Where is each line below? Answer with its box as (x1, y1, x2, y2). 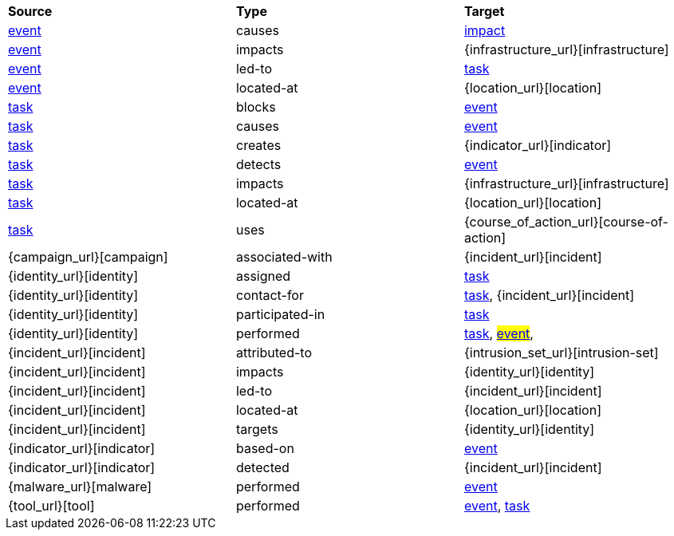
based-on (235, 440, 294, 456)
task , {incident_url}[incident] (463, 287, 635, 303)
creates (235, 137, 282, 153)
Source (8, 3, 53, 19)
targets (235, 421, 278, 437)
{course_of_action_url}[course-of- (463, 214, 668, 230)
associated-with (235, 249, 333, 265)
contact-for (235, 287, 304, 303)
